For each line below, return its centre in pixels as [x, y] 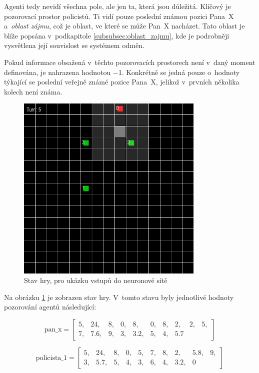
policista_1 [51, 358]
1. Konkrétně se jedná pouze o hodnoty [179, 72]
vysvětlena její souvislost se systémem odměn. [74, 45]
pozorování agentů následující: [50, 307]
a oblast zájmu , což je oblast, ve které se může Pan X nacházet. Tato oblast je [124, 26]
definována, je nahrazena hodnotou [57, 72]
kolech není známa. [33, 91]
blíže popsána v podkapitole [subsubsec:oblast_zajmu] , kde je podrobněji [117, 35]
